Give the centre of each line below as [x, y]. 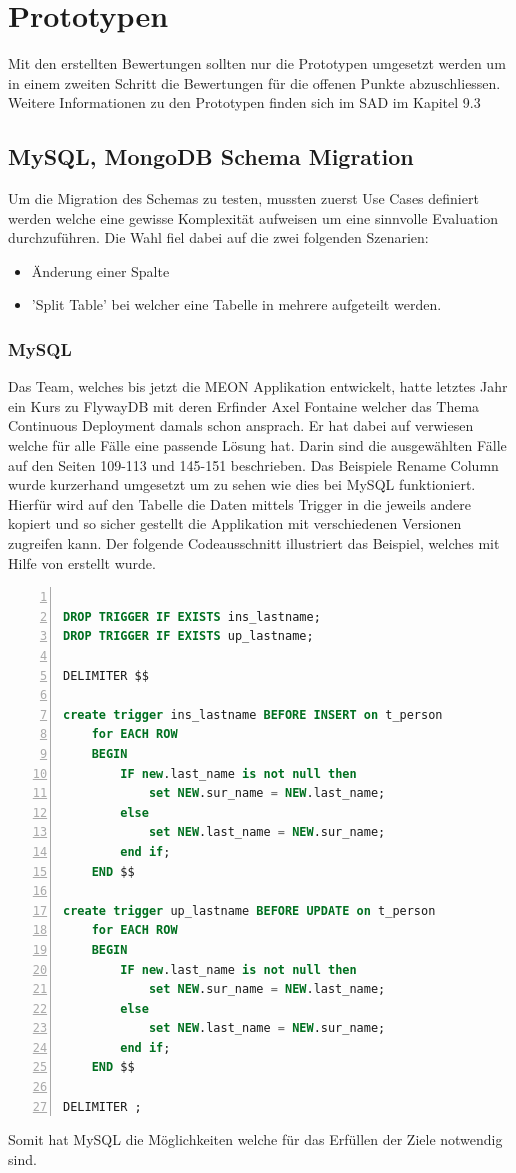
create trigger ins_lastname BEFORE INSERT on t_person [253, 714]
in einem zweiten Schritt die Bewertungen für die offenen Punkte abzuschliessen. [254, 82]
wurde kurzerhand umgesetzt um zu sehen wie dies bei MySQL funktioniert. [242, 484]
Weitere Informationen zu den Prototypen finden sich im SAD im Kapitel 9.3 [244, 102]
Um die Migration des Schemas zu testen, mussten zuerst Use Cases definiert [243, 198]
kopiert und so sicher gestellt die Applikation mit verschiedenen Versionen [235, 523]
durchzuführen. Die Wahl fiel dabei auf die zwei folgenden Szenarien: [218, 237]
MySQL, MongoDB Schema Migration [211, 156]
